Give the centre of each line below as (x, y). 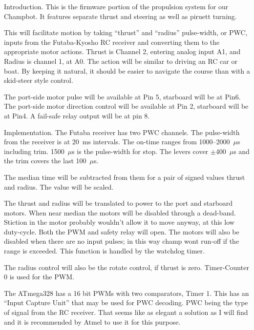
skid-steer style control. (39, 80)
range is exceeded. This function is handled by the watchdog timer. (104, 251)
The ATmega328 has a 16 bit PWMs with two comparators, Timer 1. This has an (127, 293)
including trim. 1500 (34, 151)
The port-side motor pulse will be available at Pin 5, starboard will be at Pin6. (122, 96)
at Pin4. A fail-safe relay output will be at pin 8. (77, 115)
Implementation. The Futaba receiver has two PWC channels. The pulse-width (122, 132)
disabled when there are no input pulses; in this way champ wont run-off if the (122, 241)
